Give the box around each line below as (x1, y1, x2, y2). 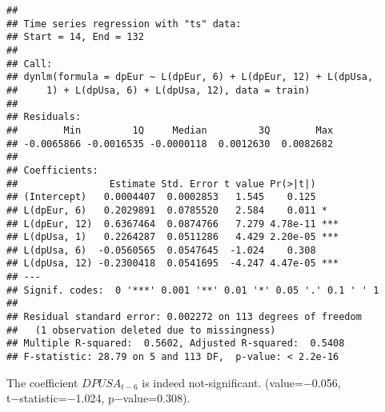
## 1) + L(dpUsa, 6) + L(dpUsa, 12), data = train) (6, 84, 311, 96)
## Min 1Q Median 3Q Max (6, 124, 334, 136)
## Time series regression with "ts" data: (6, 18, 242, 30)
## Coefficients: (6, 164, 98, 176)
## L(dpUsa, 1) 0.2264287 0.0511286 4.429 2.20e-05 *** (6, 231, 339, 243)
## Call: (6, 58, 53, 70)
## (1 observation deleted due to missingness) (6, 324, 276, 336)
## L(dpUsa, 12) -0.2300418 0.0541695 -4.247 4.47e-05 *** (6, 258, 339, 270)
